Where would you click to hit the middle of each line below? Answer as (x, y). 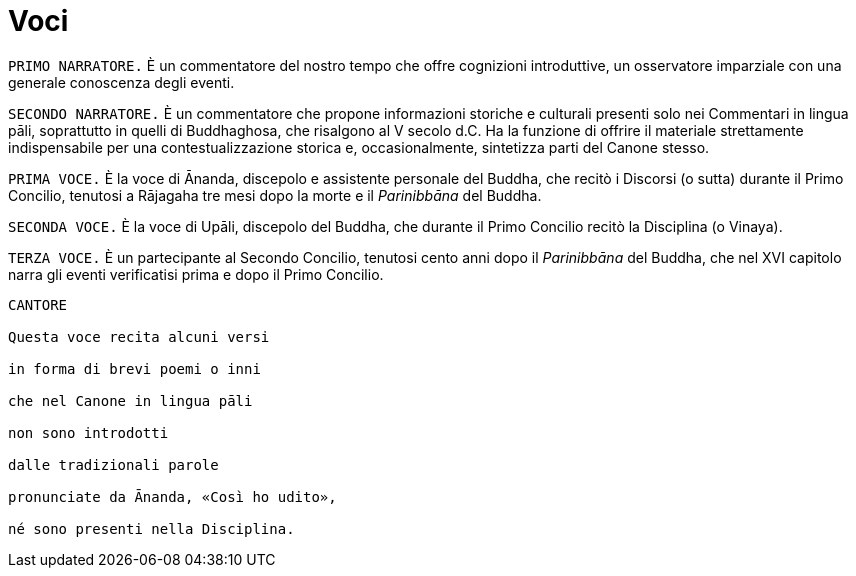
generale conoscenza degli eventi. (121, 82)
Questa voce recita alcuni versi (139, 336)
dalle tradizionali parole (113, 464)
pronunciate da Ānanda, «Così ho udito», (172, 496)
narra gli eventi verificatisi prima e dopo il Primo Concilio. (196, 274)
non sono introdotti (88, 432)
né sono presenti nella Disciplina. (151, 528)
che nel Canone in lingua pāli (130, 400)
